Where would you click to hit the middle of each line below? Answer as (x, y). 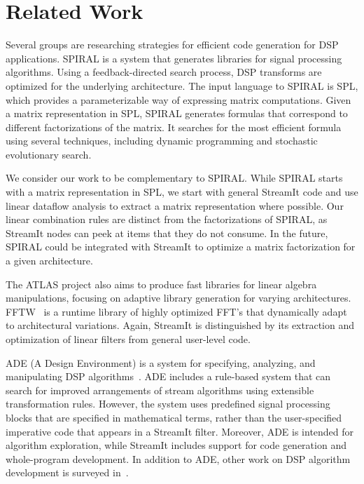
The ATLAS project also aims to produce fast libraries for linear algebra (161, 284)
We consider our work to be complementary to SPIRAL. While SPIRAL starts (174, 178)
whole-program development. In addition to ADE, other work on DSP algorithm (178, 458)
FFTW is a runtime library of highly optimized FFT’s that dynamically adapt (176, 311)
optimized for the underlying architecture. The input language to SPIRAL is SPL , (182, 85)
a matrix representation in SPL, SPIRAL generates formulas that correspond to (177, 113)
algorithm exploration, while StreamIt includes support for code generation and (176, 445)
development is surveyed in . (67, 472)
